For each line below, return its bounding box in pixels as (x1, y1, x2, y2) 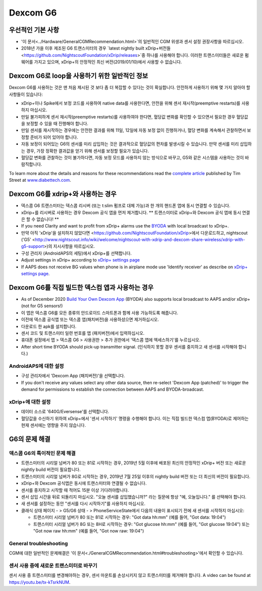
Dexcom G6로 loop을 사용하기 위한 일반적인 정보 (9, 72, 148, 80)
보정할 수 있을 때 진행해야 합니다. (26, 121, 88, 126)
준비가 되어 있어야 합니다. (30, 134, 79, 140)
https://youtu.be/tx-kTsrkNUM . (9, 579, 70, 585)
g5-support (21, 243, 44, 249)
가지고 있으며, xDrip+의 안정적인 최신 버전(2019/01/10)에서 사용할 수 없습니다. (34, 59, 182, 65)
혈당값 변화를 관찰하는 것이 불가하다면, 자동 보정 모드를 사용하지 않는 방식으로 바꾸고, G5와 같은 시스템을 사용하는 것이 (21, 155, 244, 160)
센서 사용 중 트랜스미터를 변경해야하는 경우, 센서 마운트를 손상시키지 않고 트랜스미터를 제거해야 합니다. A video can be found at (9, 573, 251, 578)
